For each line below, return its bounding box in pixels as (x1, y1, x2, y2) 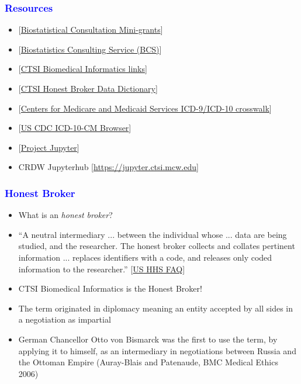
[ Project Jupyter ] (18, 141, 79, 153)
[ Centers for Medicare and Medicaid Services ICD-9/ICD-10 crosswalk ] (18, 102, 272, 114)
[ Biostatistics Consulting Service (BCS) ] (18, 43, 162, 55)
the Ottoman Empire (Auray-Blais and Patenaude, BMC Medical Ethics (18, 356, 278, 368)
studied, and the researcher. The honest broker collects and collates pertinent (18, 240, 295, 252)
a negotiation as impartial (18, 313, 111, 326)
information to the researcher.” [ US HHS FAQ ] (18, 262, 185, 275)
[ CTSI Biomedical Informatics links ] (18, 63, 147, 75)
